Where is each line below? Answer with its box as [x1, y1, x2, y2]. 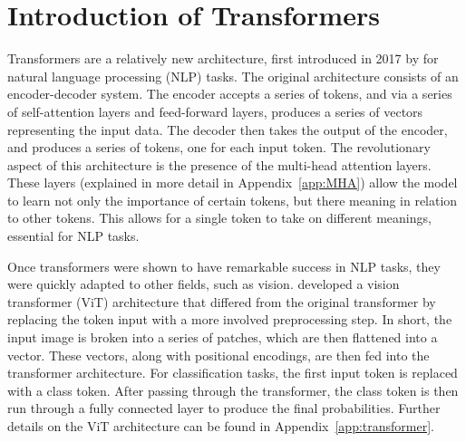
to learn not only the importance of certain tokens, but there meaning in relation [7, 190, 458, 209]
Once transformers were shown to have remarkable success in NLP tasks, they [7, 256, 441, 275]
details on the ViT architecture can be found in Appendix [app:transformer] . [7, 417, 434, 435]
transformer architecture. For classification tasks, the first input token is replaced [7, 363, 458, 382]
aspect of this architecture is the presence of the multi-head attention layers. [7, 155, 432, 174]
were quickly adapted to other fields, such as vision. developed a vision [7, 274, 400, 293]
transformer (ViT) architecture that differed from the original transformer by [7, 292, 436, 311]
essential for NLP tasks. [7, 226, 140, 245]
